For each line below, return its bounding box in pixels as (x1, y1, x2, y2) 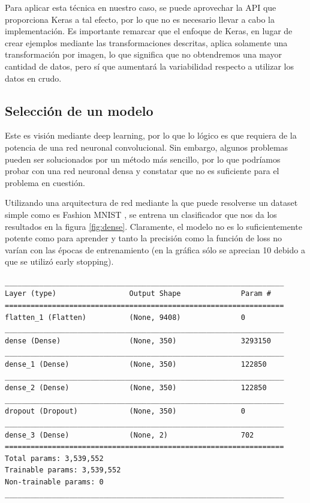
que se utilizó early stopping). (5, 255, 114, 268)
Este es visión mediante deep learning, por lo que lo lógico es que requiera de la (5, 129, 297, 142)
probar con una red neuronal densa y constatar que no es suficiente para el (5, 164, 279, 177)
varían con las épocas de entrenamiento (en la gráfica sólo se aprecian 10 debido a (5, 243, 305, 256)
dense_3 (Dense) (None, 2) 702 (5, 430, 254, 439)
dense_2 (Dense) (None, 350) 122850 (5, 384, 267, 393)
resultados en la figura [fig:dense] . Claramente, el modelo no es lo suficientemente (5, 220, 302, 232)
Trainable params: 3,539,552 (5, 466, 121, 475)
